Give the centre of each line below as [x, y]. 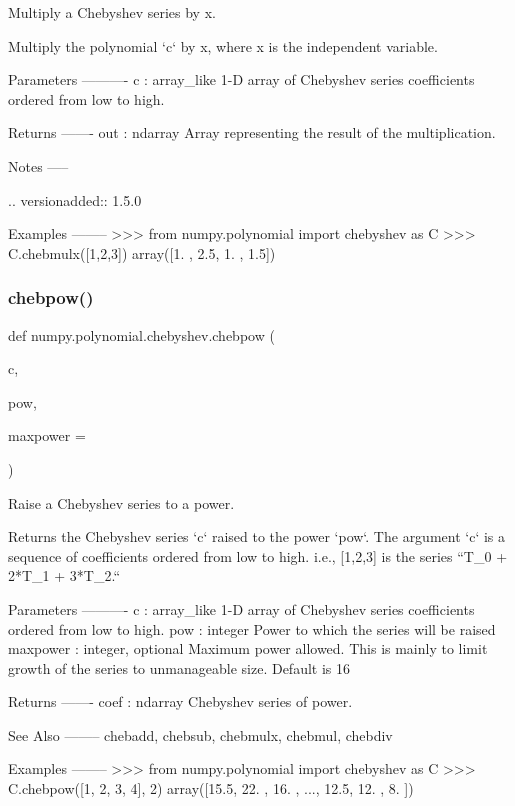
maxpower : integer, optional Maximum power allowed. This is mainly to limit [248, 648]
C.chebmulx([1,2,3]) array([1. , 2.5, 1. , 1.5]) [142, 252]
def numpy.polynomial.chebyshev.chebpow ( [141, 334]
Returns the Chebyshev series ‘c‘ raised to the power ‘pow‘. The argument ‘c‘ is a [257, 536]
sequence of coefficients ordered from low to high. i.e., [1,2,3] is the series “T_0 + [258, 555]
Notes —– [38, 165]
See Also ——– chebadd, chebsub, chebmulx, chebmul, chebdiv [200, 734]
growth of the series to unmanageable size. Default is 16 [179, 667]
